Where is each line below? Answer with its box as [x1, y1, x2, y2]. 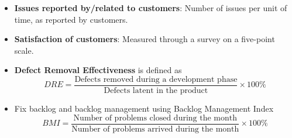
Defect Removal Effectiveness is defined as [14, 64, 182, 76]
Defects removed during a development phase [74, 75, 238, 84]
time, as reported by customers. [14, 13, 128, 25]
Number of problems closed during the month [73, 113, 238, 122]
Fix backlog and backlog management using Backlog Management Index [14, 102, 274, 115]
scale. [14, 44, 34, 56]
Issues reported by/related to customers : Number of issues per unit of [14, 2, 287, 13]
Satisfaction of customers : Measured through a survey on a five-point [14, 33, 275, 45]
